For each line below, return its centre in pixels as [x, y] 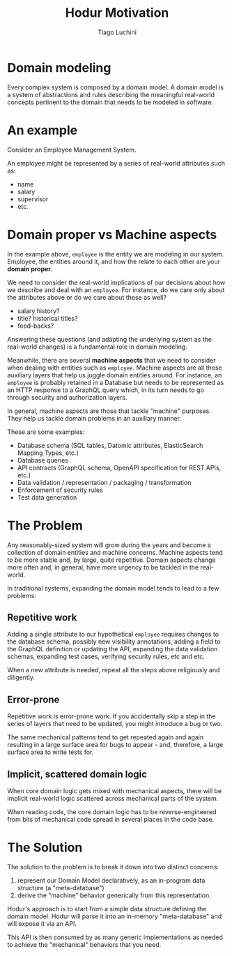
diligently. [21, 678]
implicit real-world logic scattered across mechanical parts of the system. [113, 798]
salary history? [39, 311]
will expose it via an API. [42, 923]
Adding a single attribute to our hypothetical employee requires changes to [113, 635]
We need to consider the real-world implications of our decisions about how [116, 282]
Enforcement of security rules [60, 490]
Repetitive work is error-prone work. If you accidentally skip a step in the [111, 716]
